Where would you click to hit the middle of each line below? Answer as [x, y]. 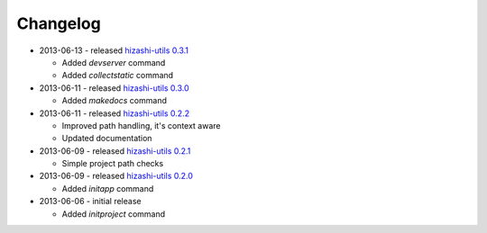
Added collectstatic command [118, 76]
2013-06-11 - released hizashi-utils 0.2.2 [114, 113]
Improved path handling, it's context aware [141, 125]
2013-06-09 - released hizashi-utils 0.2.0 [116, 176]
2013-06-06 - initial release [90, 202]
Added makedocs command [114, 101]
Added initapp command [108, 188]
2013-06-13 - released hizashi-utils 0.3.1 [114, 50]
